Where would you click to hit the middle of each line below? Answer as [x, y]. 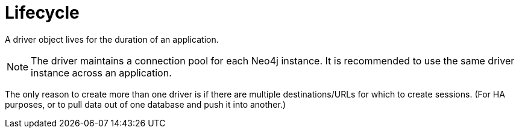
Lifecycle [42, 13]
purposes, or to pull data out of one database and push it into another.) [146, 104]
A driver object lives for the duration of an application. [112, 39]
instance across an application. [101, 73]
